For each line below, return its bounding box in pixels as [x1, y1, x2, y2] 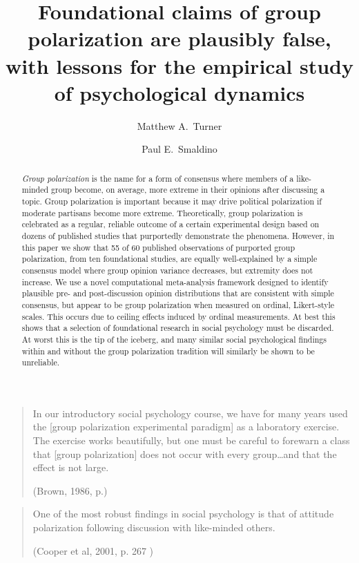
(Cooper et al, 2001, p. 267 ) [32, 543, 154, 557]
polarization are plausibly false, [28, 24, 331, 53]
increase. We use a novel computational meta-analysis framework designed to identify [21, 276, 329, 287]
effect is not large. [32, 460, 109, 475]
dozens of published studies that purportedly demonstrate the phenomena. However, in [21, 229, 335, 241]
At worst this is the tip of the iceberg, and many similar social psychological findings [21, 333, 327, 345]
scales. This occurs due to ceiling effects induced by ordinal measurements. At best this [21, 310, 336, 322]
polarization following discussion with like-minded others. [32, 519, 275, 534]
